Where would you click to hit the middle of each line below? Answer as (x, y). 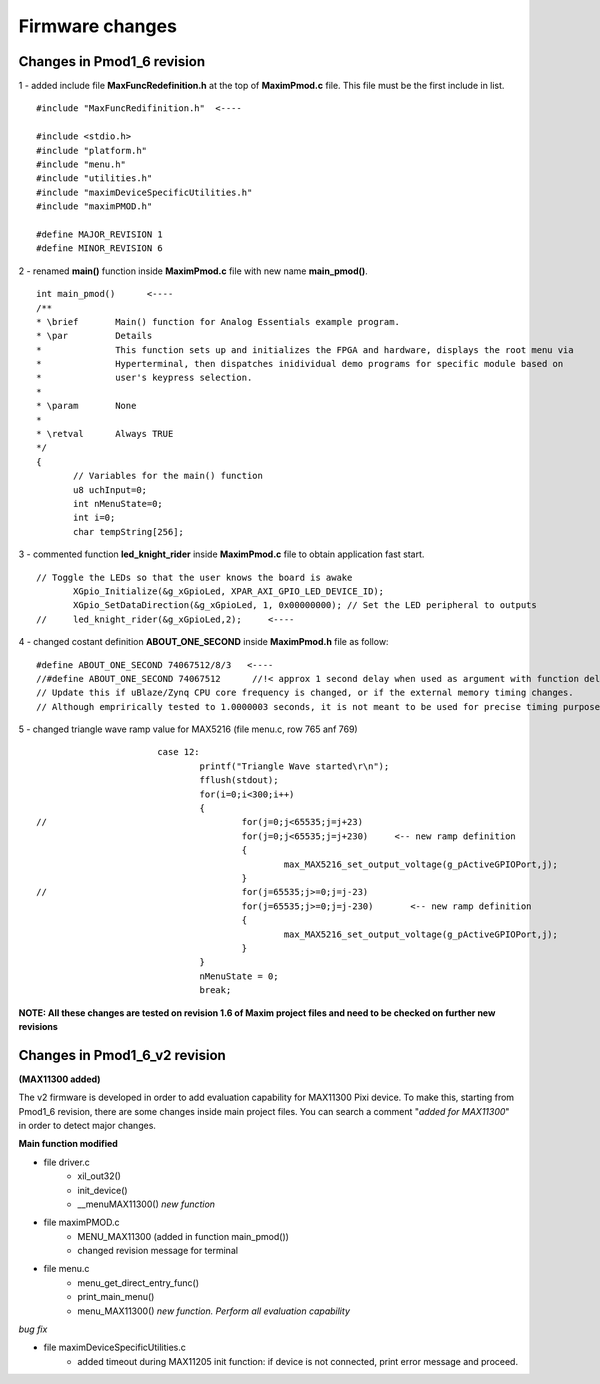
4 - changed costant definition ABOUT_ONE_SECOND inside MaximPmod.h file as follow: (203, 642)
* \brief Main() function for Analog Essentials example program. (218, 321)
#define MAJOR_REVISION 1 (100, 234)
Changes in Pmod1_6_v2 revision (122, 1055)
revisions (38, 1026)
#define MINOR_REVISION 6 (100, 248)
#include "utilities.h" (94, 178)
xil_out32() (99, 1176)
